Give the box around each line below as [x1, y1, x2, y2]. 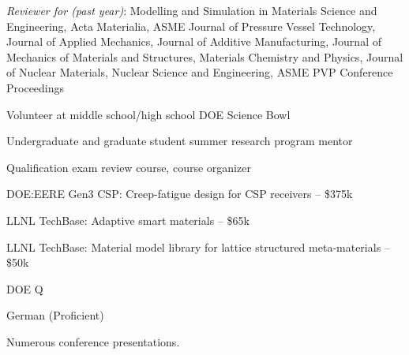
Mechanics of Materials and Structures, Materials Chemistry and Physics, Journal [6, 48, 403, 65]
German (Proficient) [6, 307, 104, 323]
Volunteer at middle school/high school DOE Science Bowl [6, 106, 291, 122]
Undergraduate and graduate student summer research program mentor [6, 133, 353, 149]
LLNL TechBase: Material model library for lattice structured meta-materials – [6, 238, 390, 255]
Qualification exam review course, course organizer [6, 159, 251, 175]
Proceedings [6, 79, 65, 95]
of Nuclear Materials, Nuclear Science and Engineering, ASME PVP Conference [6, 64, 393, 80]
